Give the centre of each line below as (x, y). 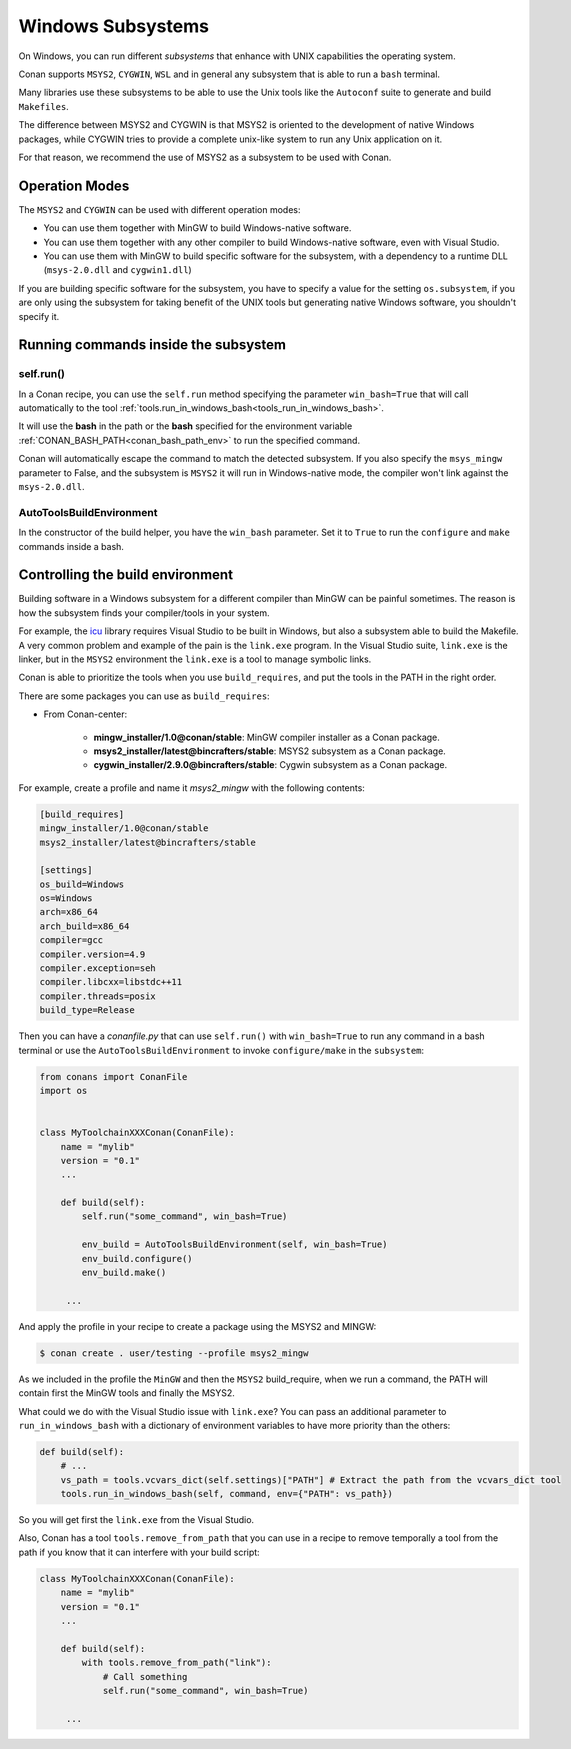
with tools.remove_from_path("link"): (176, 1663)
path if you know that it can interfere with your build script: (139, 1552)
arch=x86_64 (69, 912)
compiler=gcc (71, 940)
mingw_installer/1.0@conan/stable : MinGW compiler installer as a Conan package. (266, 737)
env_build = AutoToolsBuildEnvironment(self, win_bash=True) (234, 1244)
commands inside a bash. (71, 546)
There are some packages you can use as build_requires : (144, 696)
